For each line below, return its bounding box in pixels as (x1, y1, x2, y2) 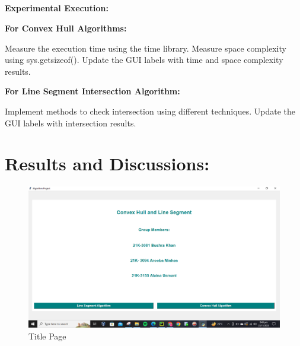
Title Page (28, 329, 66, 342)
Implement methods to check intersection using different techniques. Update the (5, 104, 295, 117)
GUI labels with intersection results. (5, 116, 136, 129)
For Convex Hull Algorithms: (5, 21, 127, 34)
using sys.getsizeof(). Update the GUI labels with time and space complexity (5, 53, 283, 66)
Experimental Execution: (5, 2, 108, 14)
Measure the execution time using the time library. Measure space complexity (5, 42, 286, 54)
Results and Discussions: (5, 151, 210, 176)
